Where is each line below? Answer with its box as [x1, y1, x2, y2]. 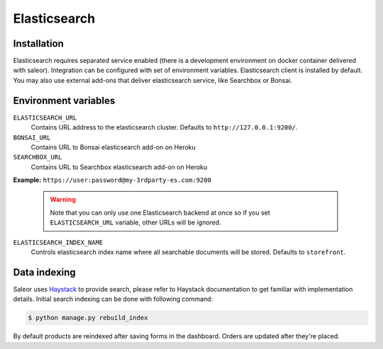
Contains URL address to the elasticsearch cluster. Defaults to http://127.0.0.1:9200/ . [30, 123, 298, 132]
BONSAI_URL [13, 133, 51, 142]
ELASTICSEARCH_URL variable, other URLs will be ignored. [50, 218, 221, 227]
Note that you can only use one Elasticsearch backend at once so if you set [50, 208, 271, 217]
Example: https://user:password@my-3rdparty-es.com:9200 [13, 176, 212, 184]
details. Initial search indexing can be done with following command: [13, 294, 213, 304]
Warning [50, 195, 76, 204]
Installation [13, 38, 64, 50]
